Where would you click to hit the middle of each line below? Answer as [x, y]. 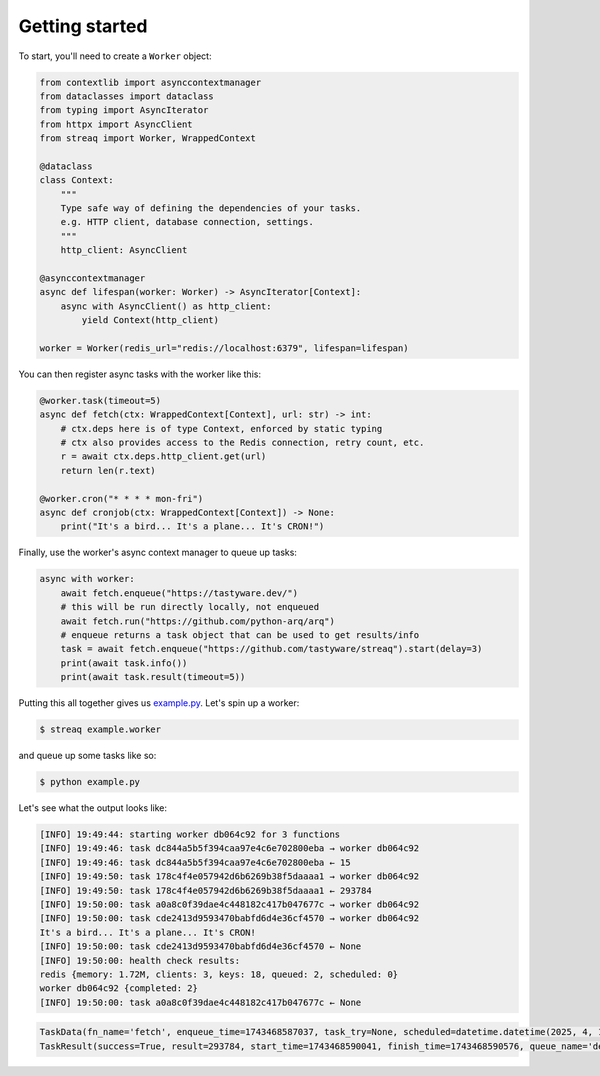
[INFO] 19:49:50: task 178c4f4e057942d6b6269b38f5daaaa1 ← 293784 [205, 890]
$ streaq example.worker [100, 729]
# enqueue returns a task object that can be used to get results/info [240, 634]
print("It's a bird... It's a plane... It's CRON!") [192, 526]
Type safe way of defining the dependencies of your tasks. [211, 208]
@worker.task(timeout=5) [100, 400]
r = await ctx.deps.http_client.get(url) [163, 456]
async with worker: [87, 579]
